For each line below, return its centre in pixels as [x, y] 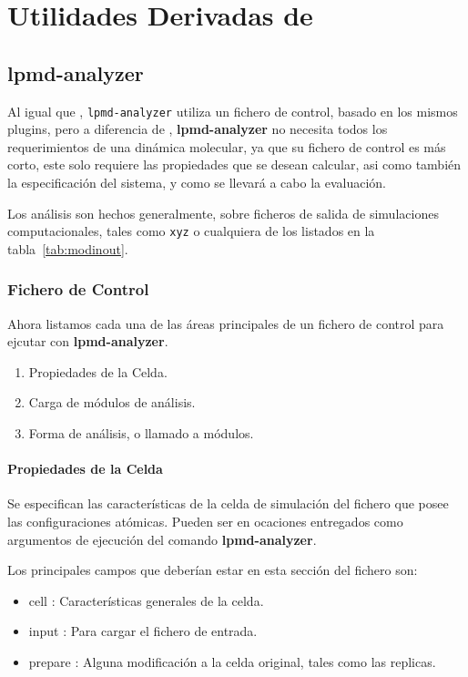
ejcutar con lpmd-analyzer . [88, 341]
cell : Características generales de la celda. [146, 600]
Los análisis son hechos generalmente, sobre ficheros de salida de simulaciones [223, 213]
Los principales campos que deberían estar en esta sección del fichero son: [213, 570]
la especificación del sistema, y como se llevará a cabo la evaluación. [197, 183]
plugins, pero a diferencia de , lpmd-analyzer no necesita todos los [198, 129]
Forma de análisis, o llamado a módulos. [141, 433]
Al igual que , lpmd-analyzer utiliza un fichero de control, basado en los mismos [233, 111]
